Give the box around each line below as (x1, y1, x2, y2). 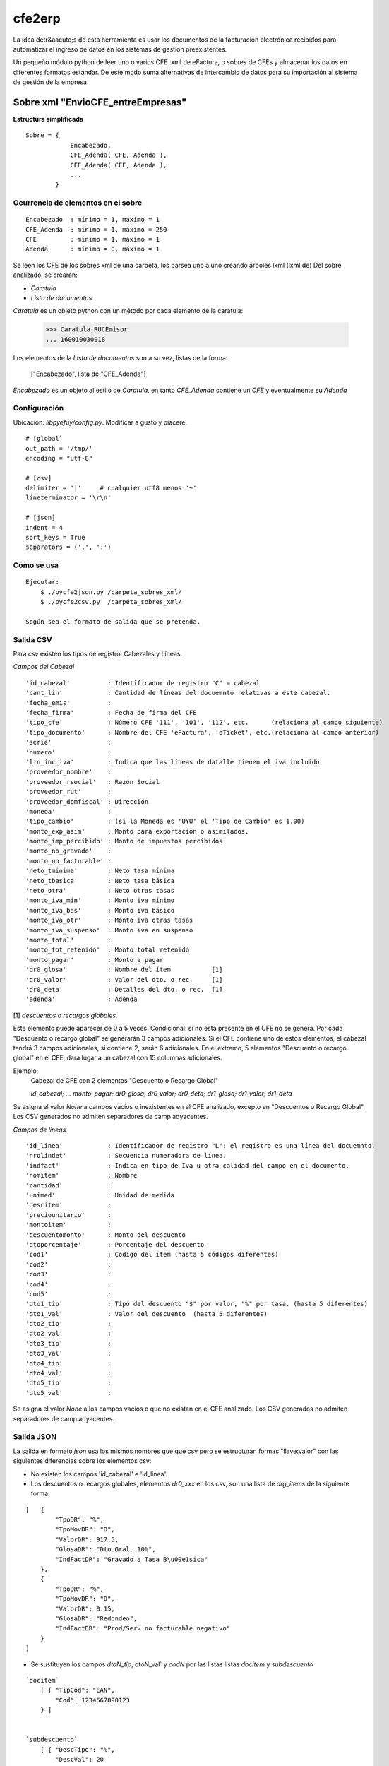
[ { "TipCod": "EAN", (40, 1686, 116, 1695)
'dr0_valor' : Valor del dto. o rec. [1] (25, 976, 223, 983)
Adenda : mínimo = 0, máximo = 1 (25, 245, 160, 254)
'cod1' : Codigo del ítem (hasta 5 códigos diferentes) (25, 1250, 279, 1259)
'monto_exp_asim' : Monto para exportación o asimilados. (25, 827, 249, 835)
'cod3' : (25, 1270, 112, 1279)
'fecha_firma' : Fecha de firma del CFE (25, 709, 197, 717)
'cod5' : (25, 1290, 112, 1298)
